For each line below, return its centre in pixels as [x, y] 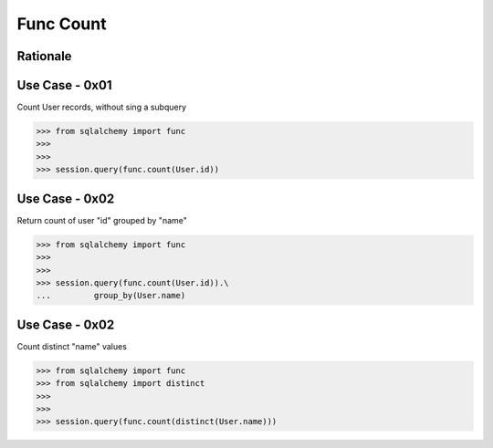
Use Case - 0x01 [64, 85]
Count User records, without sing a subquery [102, 107]
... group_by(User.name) [111, 296]
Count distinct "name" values [72, 346]
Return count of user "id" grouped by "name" [102, 220]
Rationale [44, 56]
